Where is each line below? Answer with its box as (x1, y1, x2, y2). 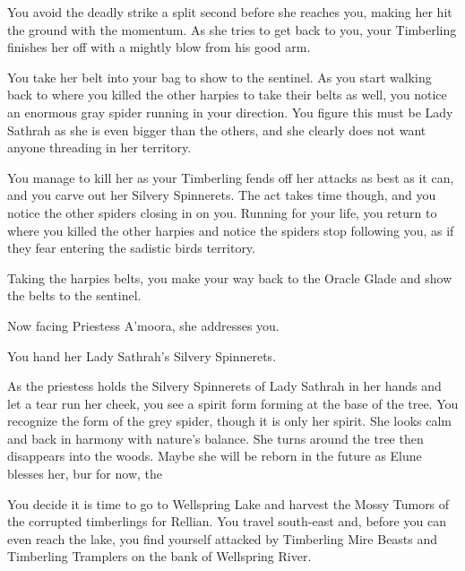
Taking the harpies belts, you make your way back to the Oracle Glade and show (7, 268, 452, 287)
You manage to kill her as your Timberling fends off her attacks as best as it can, (7, 168, 454, 186)
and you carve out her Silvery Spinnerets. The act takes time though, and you (7, 186, 436, 204)
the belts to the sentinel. (7, 286, 142, 305)
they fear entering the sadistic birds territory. (7, 238, 255, 257)
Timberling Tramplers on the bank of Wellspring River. (7, 547, 312, 566)
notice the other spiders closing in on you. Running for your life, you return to (7, 203, 437, 221)
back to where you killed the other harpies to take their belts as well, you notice (7, 85, 447, 104)
